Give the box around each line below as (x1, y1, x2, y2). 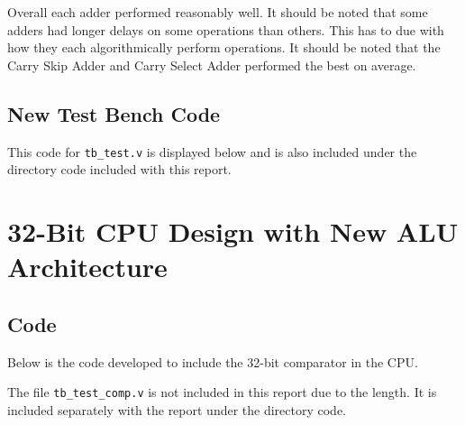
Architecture (7, 248, 168, 285)
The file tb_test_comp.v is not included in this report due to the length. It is (7, 383, 437, 402)
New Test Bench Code (7, 99, 221, 127)
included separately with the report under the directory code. (7, 400, 347, 419)
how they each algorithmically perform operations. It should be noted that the (7, 38, 441, 57)
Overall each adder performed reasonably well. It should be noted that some (7, 3, 428, 21)
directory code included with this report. (7, 160, 232, 179)
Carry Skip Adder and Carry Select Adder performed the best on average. (7, 55, 416, 74)
